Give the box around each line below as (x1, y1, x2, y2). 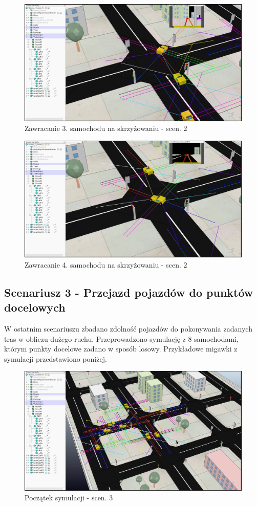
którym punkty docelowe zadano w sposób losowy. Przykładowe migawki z (4, 343, 238, 354)
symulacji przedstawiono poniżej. (4, 353, 107, 364)
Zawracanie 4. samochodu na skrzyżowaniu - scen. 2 (25, 259, 187, 270)
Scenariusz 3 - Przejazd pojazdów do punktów (4, 284, 253, 300)
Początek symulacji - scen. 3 (25, 492, 113, 503)
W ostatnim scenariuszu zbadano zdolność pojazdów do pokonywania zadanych (4, 323, 252, 334)
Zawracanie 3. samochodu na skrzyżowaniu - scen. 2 (25, 123, 187, 134)
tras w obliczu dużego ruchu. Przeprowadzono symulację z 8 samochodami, (4, 333, 239, 344)
